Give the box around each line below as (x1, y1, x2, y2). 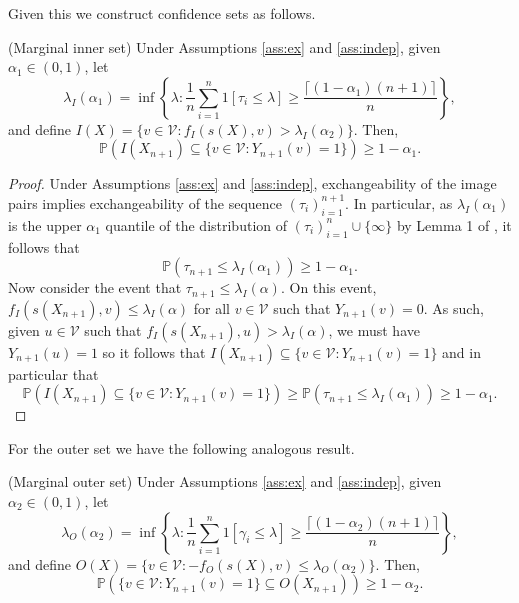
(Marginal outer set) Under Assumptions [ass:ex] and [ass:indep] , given (8, 471, 442, 492)
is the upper (8, 214, 82, 235)
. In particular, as (345, 192, 453, 213)
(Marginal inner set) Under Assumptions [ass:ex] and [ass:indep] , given (8, 36, 441, 57)
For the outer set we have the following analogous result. (8, 437, 355, 458)
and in (442, 341, 481, 362)
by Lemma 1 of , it (396, 214, 512, 235)
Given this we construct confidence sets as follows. (8, 3, 316, 23)
